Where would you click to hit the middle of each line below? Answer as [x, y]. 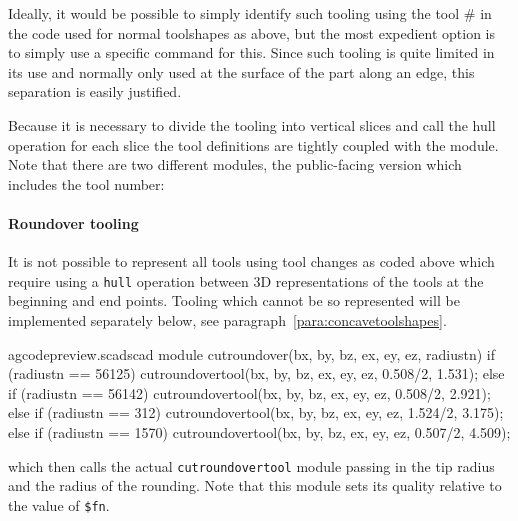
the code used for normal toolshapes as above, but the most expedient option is [252, 32]
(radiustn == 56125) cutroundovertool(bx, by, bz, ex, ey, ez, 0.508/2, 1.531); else [256, 373]
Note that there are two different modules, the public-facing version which [235, 164]
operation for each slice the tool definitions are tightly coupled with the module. [253, 144]
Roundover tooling [73, 222]
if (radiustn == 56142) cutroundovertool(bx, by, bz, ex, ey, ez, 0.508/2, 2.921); [249, 392]
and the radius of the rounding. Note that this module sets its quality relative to [255, 485]
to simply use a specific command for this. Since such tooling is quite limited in [251, 52]
